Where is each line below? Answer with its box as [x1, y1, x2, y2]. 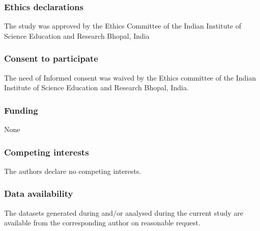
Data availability [4, 187, 73, 200]
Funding [4, 104, 38, 116]
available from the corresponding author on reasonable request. [4, 217, 200, 228]
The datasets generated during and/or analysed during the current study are [4, 207, 244, 218]
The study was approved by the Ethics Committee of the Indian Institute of [4, 20, 242, 31]
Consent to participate [4, 52, 98, 65]
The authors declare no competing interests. [4, 165, 141, 176]
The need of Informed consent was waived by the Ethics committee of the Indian [4, 72, 256, 83]
